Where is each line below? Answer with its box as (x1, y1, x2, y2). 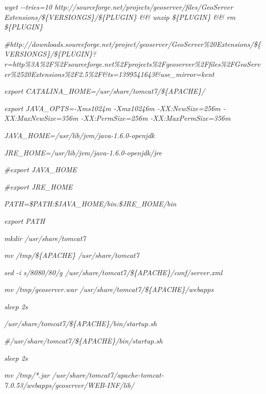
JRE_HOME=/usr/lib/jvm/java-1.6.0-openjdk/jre (4, 147, 162, 157)
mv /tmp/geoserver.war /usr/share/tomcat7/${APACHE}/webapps (4, 284, 214, 295)
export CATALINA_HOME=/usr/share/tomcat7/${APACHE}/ (4, 86, 205, 96)
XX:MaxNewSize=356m (4, 113, 78, 123)
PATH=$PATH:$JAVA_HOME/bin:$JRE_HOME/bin (4, 198, 177, 209)
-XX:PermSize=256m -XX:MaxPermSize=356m (81, 113, 231, 123)
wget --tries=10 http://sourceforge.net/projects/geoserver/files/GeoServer (4, 2, 233, 12)
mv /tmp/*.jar (4, 370, 50, 380)
